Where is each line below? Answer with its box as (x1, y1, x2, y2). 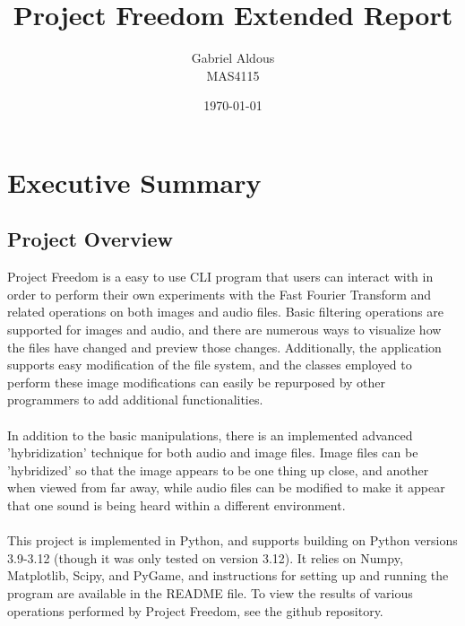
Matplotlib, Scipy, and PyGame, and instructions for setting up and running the (7, 566, 449, 585)
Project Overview (7, 225, 174, 253)
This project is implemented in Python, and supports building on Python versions (7, 531, 458, 550)
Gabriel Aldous (191, 48, 275, 67)
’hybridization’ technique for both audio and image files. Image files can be (7, 443, 418, 462)
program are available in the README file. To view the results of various (7, 583, 413, 602)
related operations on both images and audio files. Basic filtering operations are (7, 302, 443, 321)
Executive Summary (7, 163, 262, 200)
